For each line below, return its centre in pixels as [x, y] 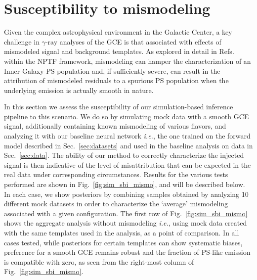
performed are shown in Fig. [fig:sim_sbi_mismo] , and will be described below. [125, 184]
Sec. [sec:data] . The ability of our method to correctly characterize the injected [124, 155]
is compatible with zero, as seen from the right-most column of [99, 261]
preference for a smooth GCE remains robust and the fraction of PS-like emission [127, 252]
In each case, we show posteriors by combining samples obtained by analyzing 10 [126, 194]
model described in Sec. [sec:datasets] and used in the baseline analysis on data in [128, 145]
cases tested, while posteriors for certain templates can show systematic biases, [123, 242]
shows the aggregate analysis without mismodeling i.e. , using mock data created [126, 223]
